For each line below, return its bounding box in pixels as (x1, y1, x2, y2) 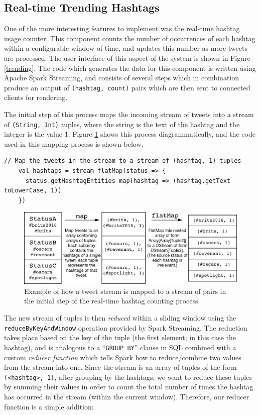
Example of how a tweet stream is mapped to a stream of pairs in (24, 285, 226, 296)
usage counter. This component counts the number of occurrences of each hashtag (4, 33, 255, 43)
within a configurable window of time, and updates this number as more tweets (4, 43, 247, 53)
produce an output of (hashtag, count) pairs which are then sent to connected (4, 82, 250, 92)
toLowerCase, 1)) (4, 187, 62, 194)
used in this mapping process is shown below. (4, 138, 144, 149)
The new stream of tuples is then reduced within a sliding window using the (4, 313, 236, 323)
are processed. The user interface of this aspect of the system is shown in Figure (4, 52, 250, 63)
